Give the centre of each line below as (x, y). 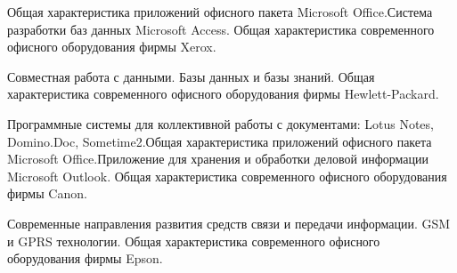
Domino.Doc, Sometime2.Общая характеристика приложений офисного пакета (220, 141)
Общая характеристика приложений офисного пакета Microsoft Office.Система (220, 12)
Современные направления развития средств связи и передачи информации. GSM (229, 223)
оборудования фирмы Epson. (85, 258)
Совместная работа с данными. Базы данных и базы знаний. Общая (191, 76)
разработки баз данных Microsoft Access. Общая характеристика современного (221, 29)
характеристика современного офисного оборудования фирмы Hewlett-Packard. (223, 94)
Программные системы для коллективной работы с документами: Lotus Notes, (220, 123)
